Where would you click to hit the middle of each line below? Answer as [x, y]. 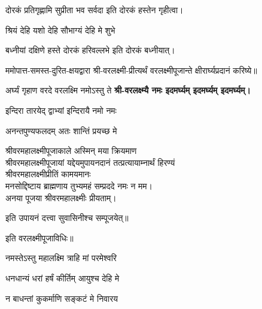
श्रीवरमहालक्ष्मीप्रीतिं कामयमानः [48, 174]
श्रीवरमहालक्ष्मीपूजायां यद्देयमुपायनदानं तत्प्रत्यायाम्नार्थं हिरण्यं [90, 162]
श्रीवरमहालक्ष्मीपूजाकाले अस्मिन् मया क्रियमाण [71, 151]
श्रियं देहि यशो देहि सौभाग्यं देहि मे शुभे [60, 30]
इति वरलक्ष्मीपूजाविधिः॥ [39, 237]
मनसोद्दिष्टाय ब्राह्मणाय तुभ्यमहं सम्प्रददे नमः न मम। [79, 185]
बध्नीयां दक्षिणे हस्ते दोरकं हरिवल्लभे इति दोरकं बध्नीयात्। [90, 50]
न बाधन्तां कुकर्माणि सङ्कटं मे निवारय [62, 298]
